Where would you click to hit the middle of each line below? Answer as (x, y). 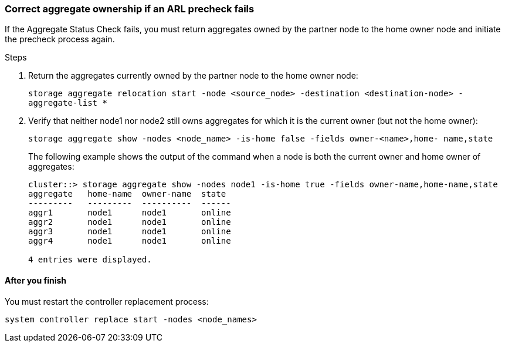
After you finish (36, 280)
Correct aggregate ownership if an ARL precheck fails (130, 9)
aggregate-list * (68, 103)
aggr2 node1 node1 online (130, 222)
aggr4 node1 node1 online (130, 241)
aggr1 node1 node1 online (130, 213)
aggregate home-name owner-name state (127, 194)
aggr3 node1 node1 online (130, 232)
